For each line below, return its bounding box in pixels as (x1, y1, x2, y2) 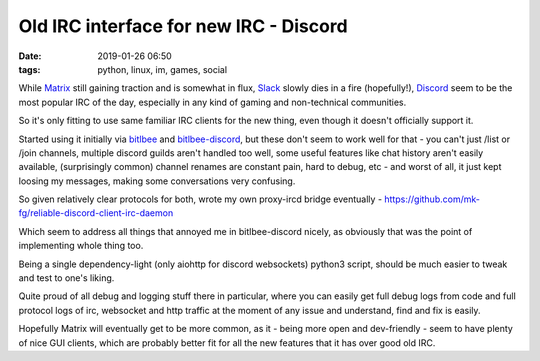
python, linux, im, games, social (97, 63, 228, 75)
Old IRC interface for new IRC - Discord (18, 15, 349, 37)
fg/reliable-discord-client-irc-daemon (18, 207, 174, 219)
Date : (18, 50, 42, 62)
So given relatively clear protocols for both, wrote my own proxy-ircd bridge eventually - (18, 193, 383, 205)
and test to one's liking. (18, 272, 115, 284)
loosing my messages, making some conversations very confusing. (18, 175, 296, 187)
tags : (18, 63, 41, 75)
